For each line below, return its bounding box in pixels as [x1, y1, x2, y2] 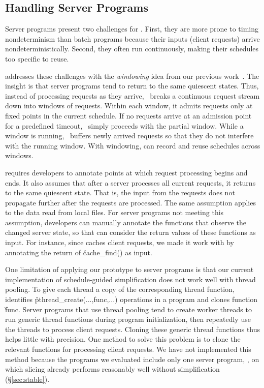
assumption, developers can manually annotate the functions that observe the [5, 217, 246, 227]
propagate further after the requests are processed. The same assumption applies [5, 197, 256, 207]
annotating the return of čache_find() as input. [5, 247, 152, 257]
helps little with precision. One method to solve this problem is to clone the [5, 334, 241, 344]
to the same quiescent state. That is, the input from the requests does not [5, 187, 235, 198]
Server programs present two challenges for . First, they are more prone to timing [5, 23, 259, 34]
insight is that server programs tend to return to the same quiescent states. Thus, [5, 80, 259, 91]
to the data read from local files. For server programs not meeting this [5, 207, 224, 218]
